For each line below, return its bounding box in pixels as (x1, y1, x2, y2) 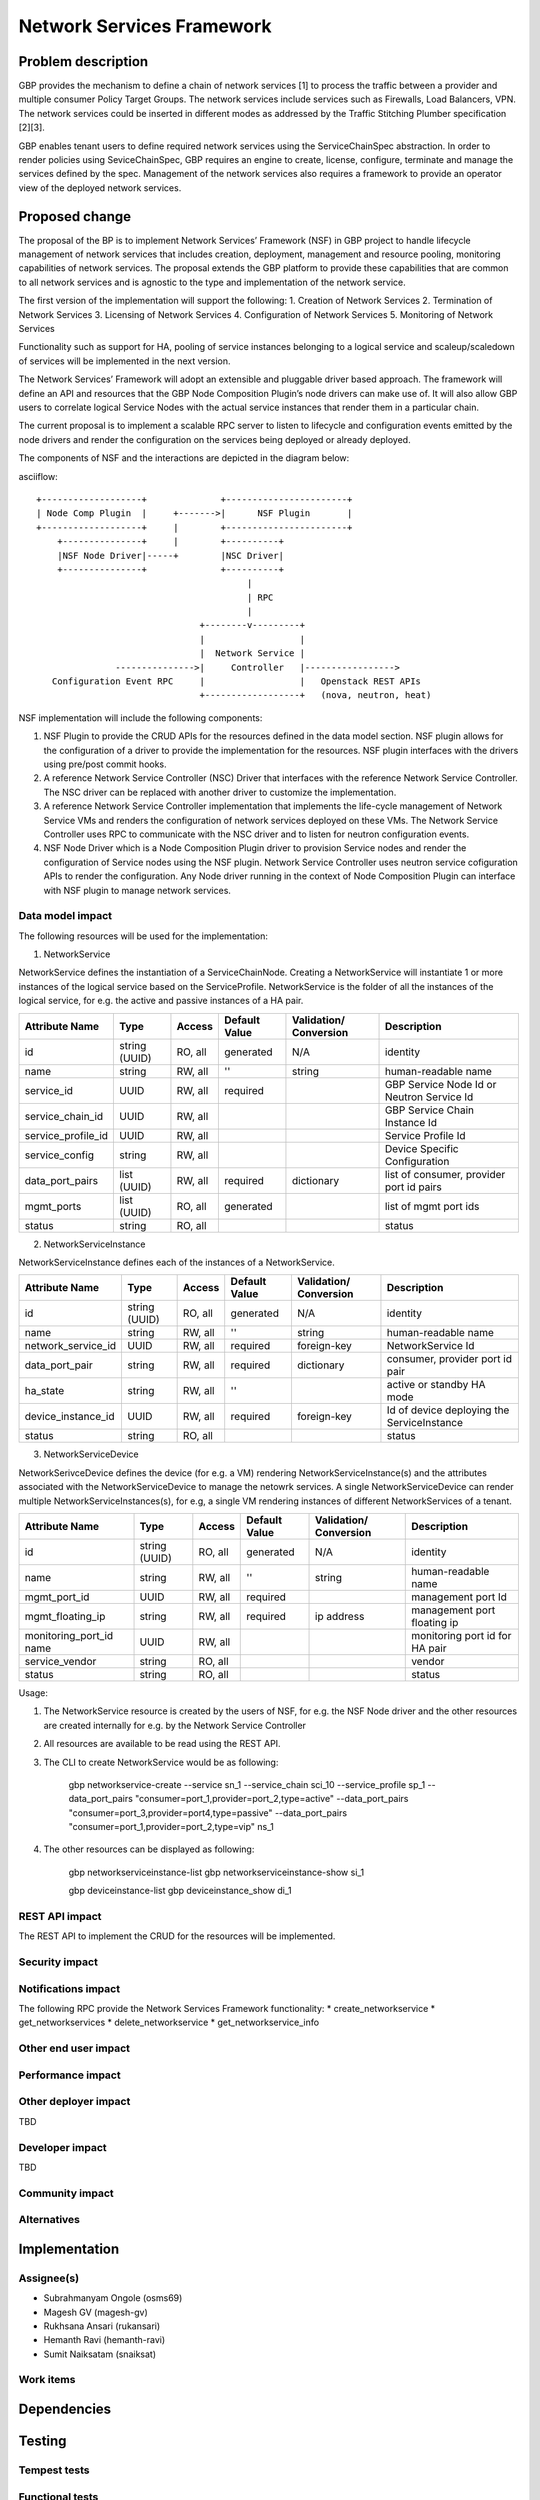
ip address (315, 1609, 365, 1623)
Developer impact (18, 2140, 107, 2154)
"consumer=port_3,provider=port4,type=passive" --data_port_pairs (68, 1806, 348, 1819)
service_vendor (24, 1654, 97, 1668)
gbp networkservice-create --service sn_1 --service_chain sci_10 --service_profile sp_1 (68, 1778, 426, 1790)
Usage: (18, 1686, 49, 1699)
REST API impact (18, 1910, 102, 1923)
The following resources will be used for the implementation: (18, 930, 269, 942)
